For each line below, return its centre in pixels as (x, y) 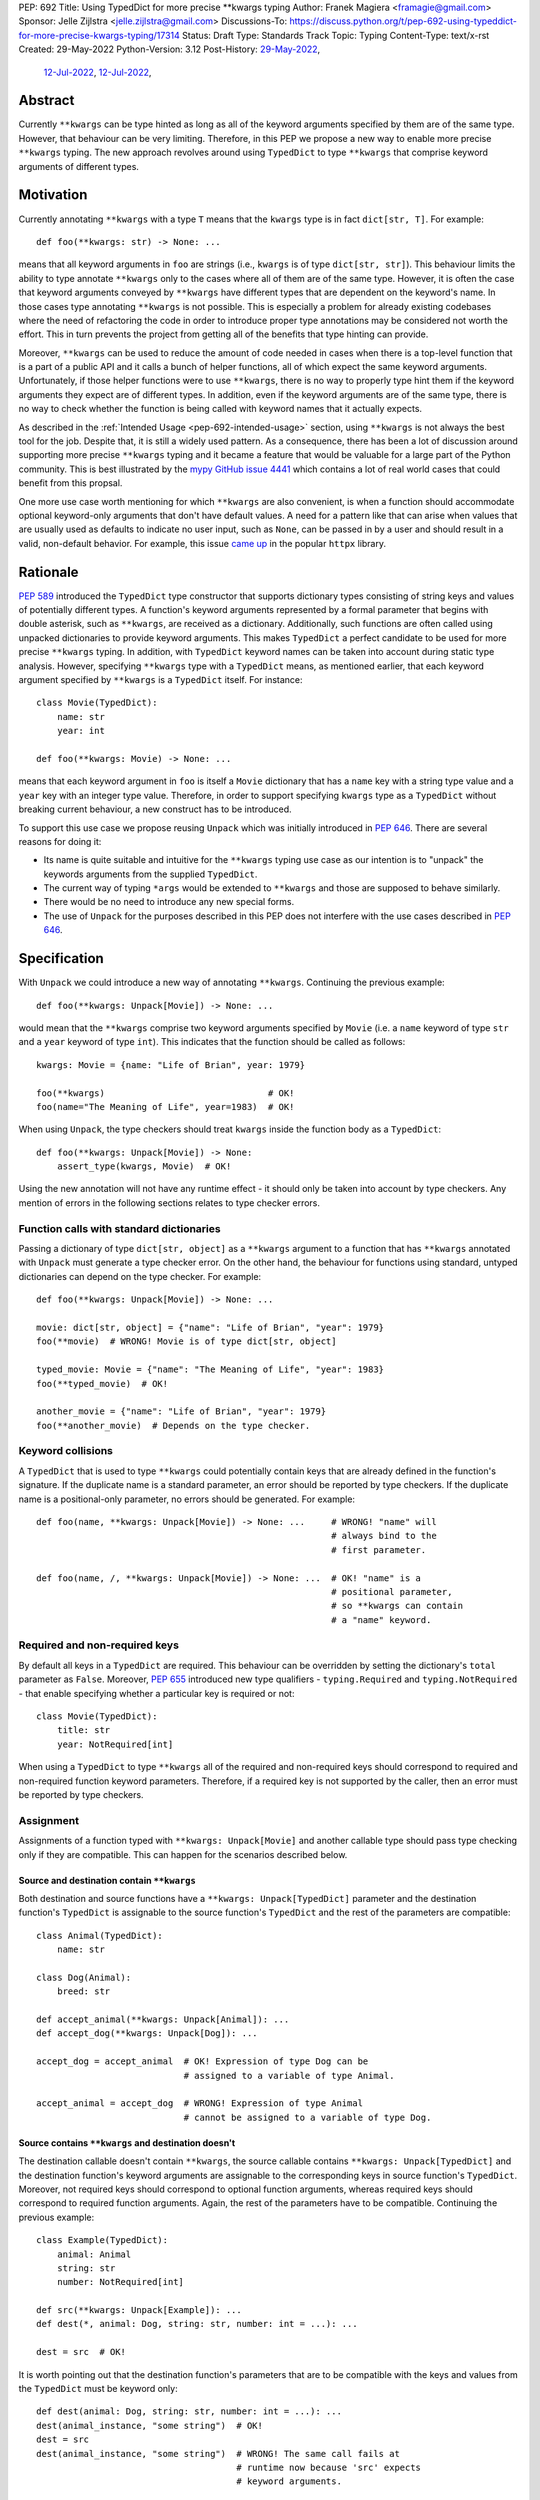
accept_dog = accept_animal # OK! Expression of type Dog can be (202, 2061)
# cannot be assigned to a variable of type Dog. (307, 2117)
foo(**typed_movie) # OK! (102, 1383)
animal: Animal (94, 2254)
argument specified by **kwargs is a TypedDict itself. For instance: (161, 679)
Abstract (46, 100)
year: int (80, 731)
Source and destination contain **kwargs (107, 1880)
